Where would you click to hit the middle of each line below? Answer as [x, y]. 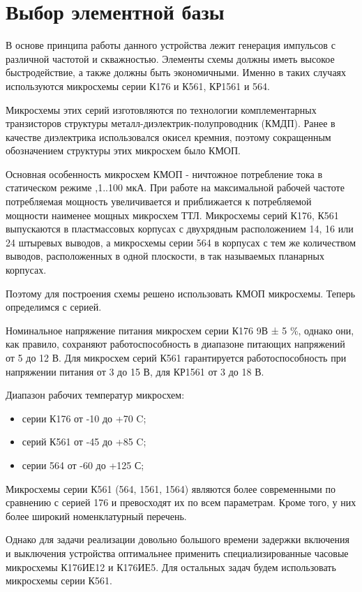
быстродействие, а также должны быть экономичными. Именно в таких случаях [176, 72]
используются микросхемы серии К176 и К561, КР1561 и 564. [138, 86]
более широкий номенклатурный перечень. [96, 516]
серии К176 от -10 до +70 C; [84, 418]
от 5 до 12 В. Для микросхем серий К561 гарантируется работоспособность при [176, 357]
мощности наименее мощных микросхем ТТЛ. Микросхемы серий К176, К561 [172, 215]
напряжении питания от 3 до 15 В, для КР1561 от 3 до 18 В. [135, 371]
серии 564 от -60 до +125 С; [83, 465]
